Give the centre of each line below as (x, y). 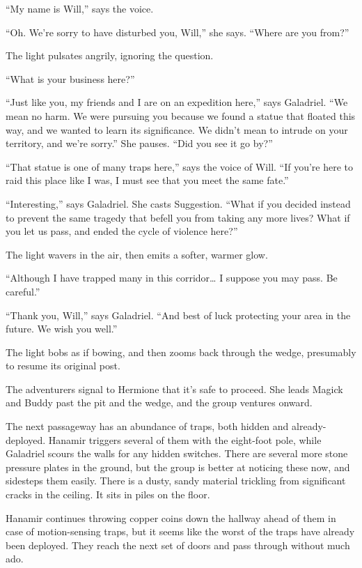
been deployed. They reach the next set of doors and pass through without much (178, 545)
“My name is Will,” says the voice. (80, 8)
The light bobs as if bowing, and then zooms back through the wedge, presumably (181, 352)
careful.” (23, 291)
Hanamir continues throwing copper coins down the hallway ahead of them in (171, 517)
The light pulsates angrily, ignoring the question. (110, 55)
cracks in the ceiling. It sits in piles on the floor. (108, 494)
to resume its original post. (63, 366)
